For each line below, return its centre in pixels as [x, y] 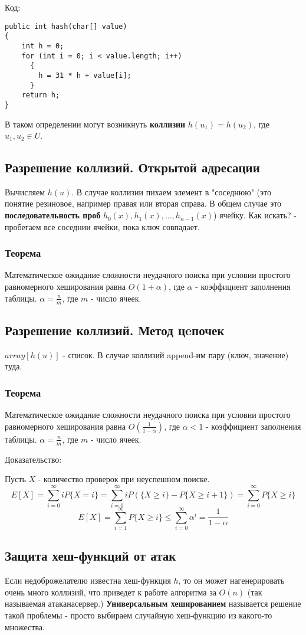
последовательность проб [53, 215]
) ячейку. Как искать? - [255, 215]
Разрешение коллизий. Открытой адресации [132, 167]
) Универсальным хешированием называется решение [201, 603]
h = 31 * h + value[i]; [85, 75]
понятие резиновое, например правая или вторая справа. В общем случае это [143, 203]
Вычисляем [25, 192]
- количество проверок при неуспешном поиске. [124, 479]
